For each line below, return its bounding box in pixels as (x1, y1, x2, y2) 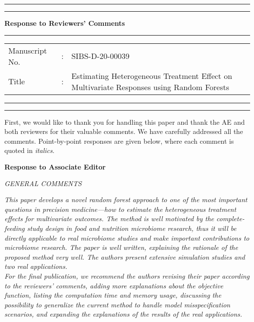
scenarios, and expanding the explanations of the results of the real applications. (4, 309, 242, 319)
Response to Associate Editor (4, 161, 106, 171)
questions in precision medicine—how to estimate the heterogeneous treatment (4, 204, 236, 214)
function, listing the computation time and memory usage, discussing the (4, 290, 221, 300)
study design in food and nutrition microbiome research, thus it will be (27, 223, 236, 233)
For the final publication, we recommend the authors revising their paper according (4, 270, 250, 281)
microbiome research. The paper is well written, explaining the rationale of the (4, 242, 238, 252)
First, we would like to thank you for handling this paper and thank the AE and (4, 116, 245, 127)
